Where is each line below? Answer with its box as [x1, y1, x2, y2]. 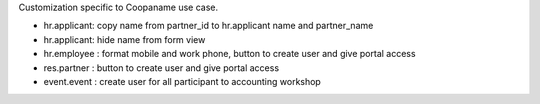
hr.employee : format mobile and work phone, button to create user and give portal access [43, 48, 416, 60]
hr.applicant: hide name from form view [43, 33, 206, 45]
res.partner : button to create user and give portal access [43, 61, 280, 74]
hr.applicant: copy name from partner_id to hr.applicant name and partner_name [43, 20, 374, 32]
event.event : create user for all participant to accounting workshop [43, 75, 322, 87]
